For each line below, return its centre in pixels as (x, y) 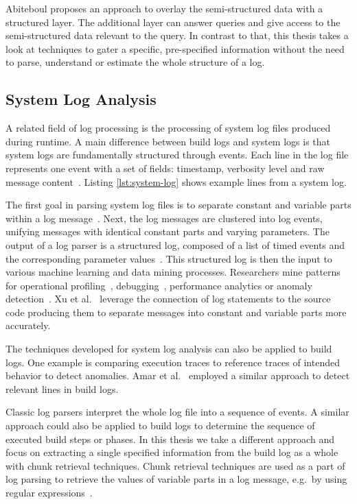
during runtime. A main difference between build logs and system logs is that (168, 141)
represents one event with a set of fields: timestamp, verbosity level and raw (165, 168)
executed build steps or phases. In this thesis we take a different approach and (170, 439)
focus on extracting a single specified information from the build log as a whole (172, 452)
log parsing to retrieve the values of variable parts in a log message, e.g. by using (176, 479)
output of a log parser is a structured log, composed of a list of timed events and (175, 244)
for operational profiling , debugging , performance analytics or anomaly (159, 285)
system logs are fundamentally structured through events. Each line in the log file (177, 155)
